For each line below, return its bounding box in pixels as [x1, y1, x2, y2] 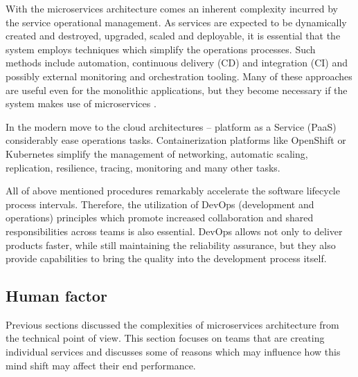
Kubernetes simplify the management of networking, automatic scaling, [6, 146, 308, 160]
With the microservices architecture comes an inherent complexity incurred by [6, 1, 338, 15]
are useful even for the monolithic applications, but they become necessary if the [6, 82, 348, 97]
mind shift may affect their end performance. [6, 358, 196, 372]
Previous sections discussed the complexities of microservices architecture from [6, 317, 339, 331]
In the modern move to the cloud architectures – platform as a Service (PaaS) [6, 119, 337, 134]
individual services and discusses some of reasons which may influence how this [6, 344, 341, 359]
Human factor [6, 285, 107, 306]
